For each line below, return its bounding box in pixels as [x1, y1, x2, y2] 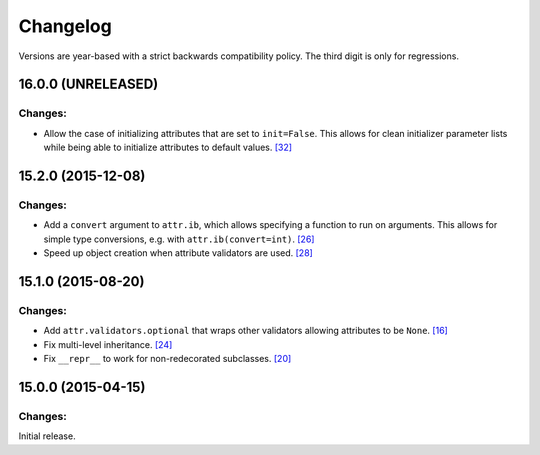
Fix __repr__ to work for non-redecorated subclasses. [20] [43, 352, 292, 364]
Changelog [18, 15, 112, 37]
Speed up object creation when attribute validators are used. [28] [43, 247, 314, 259]
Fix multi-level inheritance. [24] [43, 338, 173, 350]
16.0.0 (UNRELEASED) [18, 76, 159, 93]
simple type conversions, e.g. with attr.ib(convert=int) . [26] [43, 233, 315, 245]
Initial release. [18, 430, 76, 442]
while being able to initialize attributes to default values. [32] [43, 141, 293, 154]
